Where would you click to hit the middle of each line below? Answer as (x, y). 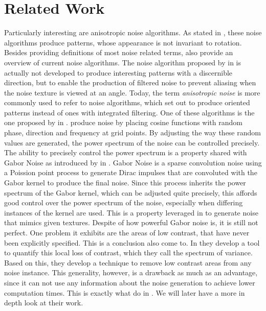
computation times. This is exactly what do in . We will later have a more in (125, 292)
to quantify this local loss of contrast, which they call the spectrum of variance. (128, 253)
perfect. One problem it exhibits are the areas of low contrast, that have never (127, 232)
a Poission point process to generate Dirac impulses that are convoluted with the (131, 172)
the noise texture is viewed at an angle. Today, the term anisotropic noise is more (132, 92)
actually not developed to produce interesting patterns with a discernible (118, 72)
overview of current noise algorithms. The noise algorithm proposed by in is (123, 62)
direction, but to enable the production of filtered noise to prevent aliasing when (130, 82)
